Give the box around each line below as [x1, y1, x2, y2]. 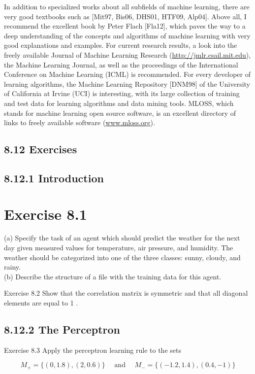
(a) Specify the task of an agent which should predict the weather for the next [4, 233, 240, 243]
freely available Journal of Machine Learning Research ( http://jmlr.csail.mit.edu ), [4, 49, 251, 60]
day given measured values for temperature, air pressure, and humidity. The [4, 242, 233, 252]
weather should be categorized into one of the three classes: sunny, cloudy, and [4, 252, 241, 262]
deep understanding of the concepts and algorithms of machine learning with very [4, 30, 251, 40]
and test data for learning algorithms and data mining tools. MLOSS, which [4, 98, 234, 108]
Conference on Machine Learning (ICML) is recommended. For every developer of [4, 69, 251, 79]
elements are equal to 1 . [4, 297, 78, 307]
